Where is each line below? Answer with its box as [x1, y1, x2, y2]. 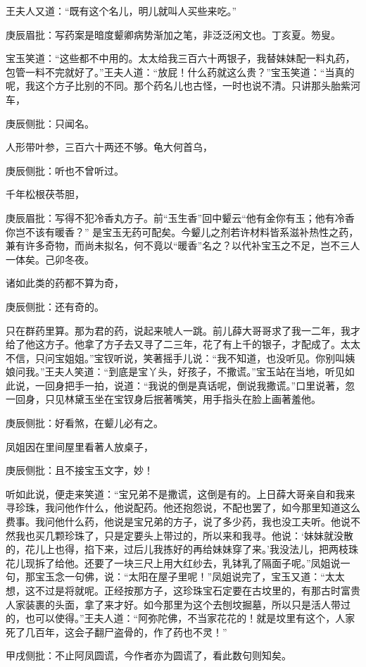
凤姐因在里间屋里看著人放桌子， [6, 439, 153, 454]
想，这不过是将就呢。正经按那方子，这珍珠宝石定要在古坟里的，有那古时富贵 [6, 583, 360, 597]
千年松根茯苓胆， [6, 187, 84, 201]
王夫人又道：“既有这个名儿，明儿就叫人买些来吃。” [6, 4, 237, 18]
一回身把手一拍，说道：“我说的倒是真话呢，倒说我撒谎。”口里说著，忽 [34, 378, 355, 392]
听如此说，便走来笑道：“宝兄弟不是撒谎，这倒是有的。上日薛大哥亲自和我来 [6, 486, 355, 501]
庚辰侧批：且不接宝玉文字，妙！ [6, 463, 153, 478]
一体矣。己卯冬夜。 [6, 251, 94, 266]
